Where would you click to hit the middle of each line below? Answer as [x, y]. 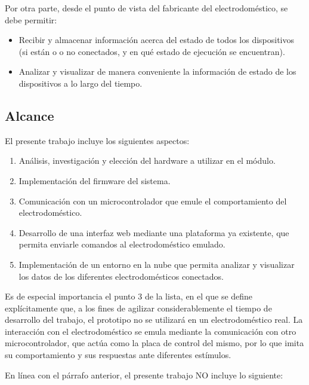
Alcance [30, 115]
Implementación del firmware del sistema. [95, 180]
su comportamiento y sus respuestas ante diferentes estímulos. [118, 355]
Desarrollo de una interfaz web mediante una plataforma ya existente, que [154, 232]
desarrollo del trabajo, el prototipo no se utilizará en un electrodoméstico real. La [154, 320]
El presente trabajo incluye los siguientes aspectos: [97, 140]
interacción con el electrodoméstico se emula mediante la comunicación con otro [151, 331]
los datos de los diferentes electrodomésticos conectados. [121, 276]
